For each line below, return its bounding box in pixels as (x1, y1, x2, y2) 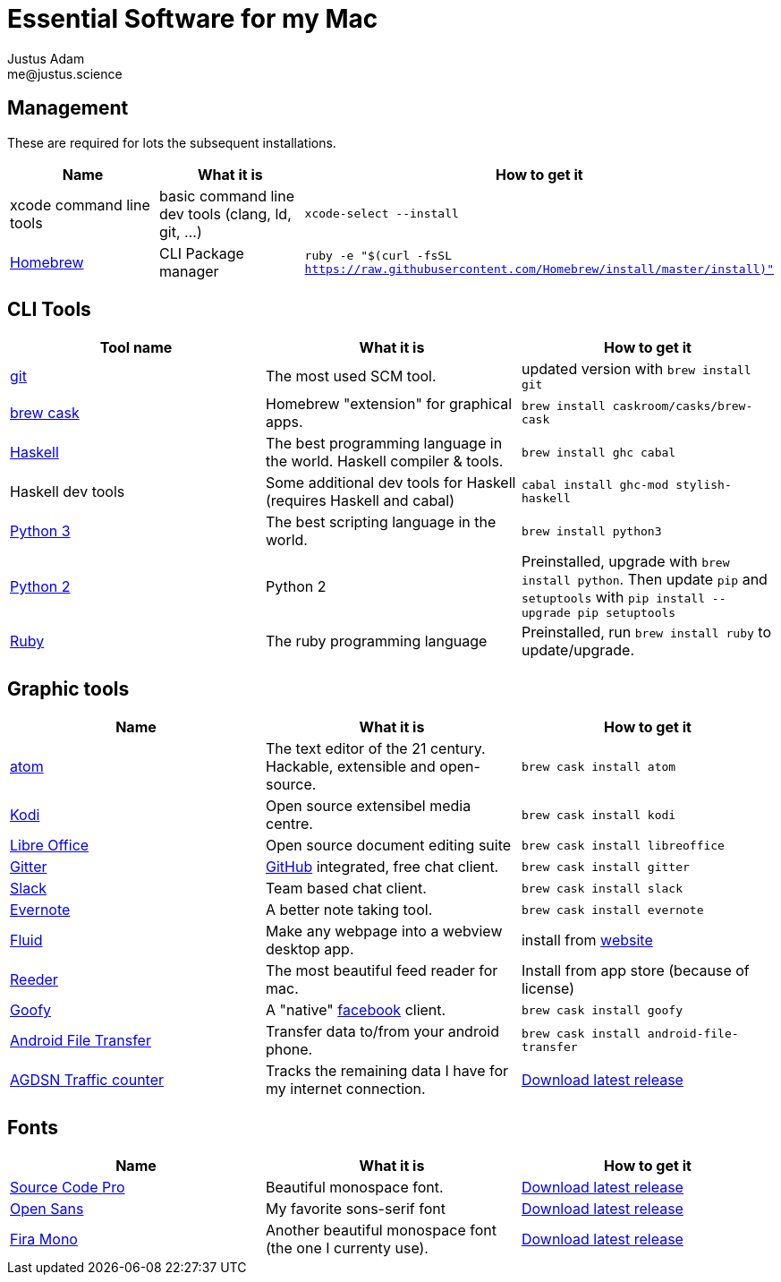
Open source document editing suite (265, 836, 512, 855)
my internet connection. (265, 1080, 426, 1098)
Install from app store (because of (521, 961, 750, 980)
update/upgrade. (521, 641, 634, 660)
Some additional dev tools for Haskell (265, 474, 516, 492)
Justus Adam (7, 50, 85, 66)
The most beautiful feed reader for (265, 961, 498, 980)
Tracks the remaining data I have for (265, 1062, 509, 1081)
